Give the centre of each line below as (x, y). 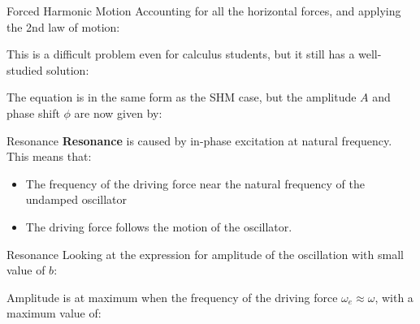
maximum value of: (54, 313)
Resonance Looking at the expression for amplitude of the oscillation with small (205, 254)
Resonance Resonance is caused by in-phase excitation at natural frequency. (199, 140)
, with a (394, 297)
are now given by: (118, 112)
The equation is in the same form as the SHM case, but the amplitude (182, 97)
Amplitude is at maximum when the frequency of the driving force (172, 297)
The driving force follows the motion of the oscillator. (159, 226)
